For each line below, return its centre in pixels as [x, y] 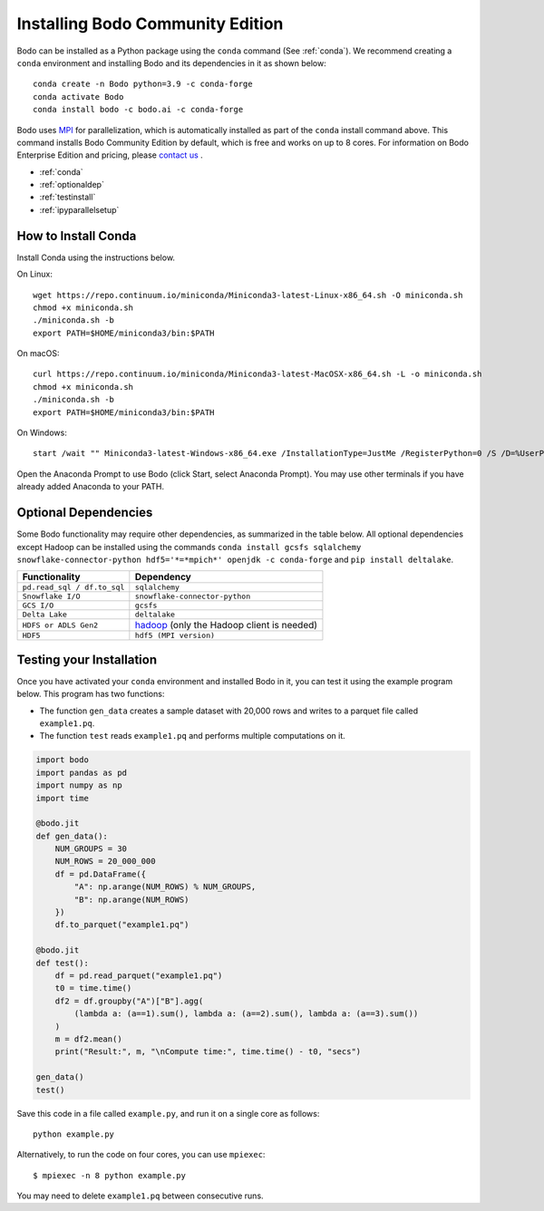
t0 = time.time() [93, 988]
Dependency [163, 577]
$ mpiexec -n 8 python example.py [109, 1175]
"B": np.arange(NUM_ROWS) [131, 899]
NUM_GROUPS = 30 [91, 849]
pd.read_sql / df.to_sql [73, 588]
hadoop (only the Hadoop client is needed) [226, 625]
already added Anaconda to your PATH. [91, 487]
